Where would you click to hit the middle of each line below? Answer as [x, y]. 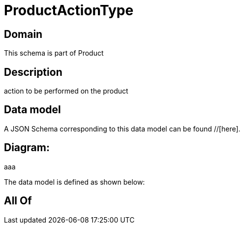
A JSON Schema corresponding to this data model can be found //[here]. [122, 129]
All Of [18, 201]
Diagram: [27, 148]
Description [33, 72]
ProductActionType [69, 10]
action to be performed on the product [66, 91]
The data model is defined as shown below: [75, 182]
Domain [23, 34]
